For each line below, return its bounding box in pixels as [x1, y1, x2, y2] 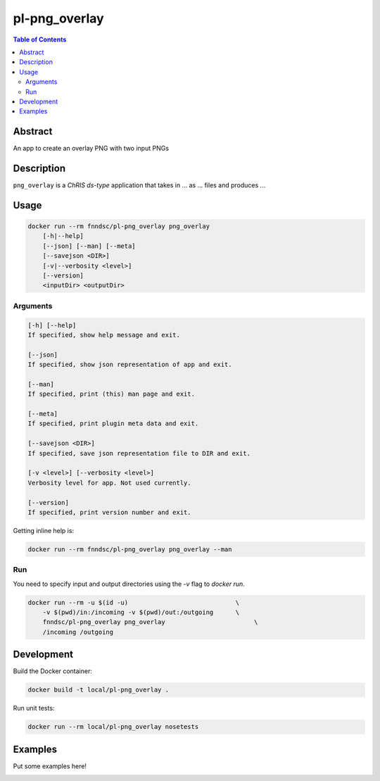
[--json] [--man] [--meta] [42, 242, 137, 250]
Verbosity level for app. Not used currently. [27, 479, 191, 487]
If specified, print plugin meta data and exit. [27, 420, 199, 427]
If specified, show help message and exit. [27, 331, 181, 339]
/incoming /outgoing [42, 627, 114, 636]
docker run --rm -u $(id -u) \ [27, 599, 240, 606]
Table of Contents [13, 35, 67, 44]
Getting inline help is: [13, 526, 74, 535]
